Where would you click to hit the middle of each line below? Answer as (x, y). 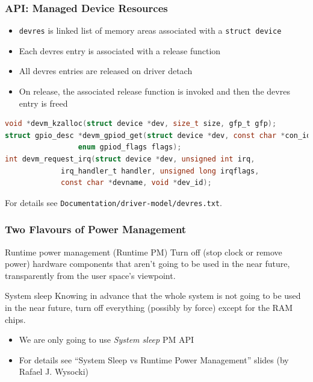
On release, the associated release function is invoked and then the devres (154, 91)
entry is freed (43, 103)
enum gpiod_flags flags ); (130, 147)
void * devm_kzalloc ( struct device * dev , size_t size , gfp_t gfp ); (141, 124)
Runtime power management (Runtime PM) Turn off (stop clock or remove (144, 252)
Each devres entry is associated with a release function (120, 50)
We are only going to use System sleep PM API (107, 340)
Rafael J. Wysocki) (54, 371)
